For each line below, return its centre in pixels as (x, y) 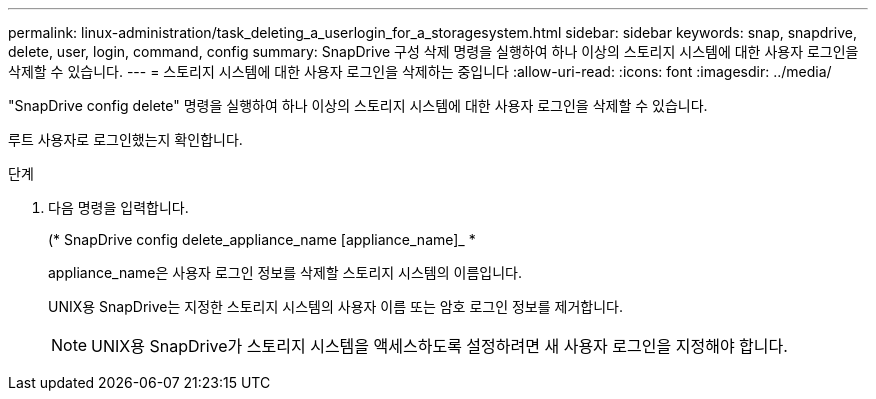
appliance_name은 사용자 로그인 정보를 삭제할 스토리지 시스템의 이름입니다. (285, 272)
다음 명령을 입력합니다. (118, 207)
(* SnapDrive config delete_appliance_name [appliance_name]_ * (262, 239)
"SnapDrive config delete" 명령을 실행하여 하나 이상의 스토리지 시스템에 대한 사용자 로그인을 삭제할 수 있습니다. (358, 105)
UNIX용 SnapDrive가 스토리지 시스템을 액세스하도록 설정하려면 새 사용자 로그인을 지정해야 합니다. (439, 346)
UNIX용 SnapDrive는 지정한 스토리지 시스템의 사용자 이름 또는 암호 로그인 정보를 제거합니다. (336, 306)
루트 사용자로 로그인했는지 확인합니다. (125, 139)
